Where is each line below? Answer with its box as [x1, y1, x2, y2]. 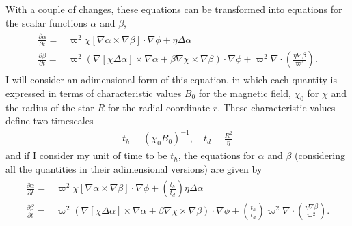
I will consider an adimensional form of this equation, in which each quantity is [5, 72, 337, 87]
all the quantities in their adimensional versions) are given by [5, 161, 262, 175]
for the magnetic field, [198, 85, 291, 100]
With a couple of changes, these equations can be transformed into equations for [5, 2, 342, 16]
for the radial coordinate [107, 100, 211, 114]
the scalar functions [5, 15, 87, 29]
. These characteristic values [217, 100, 336, 114]
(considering [295, 148, 346, 163]
